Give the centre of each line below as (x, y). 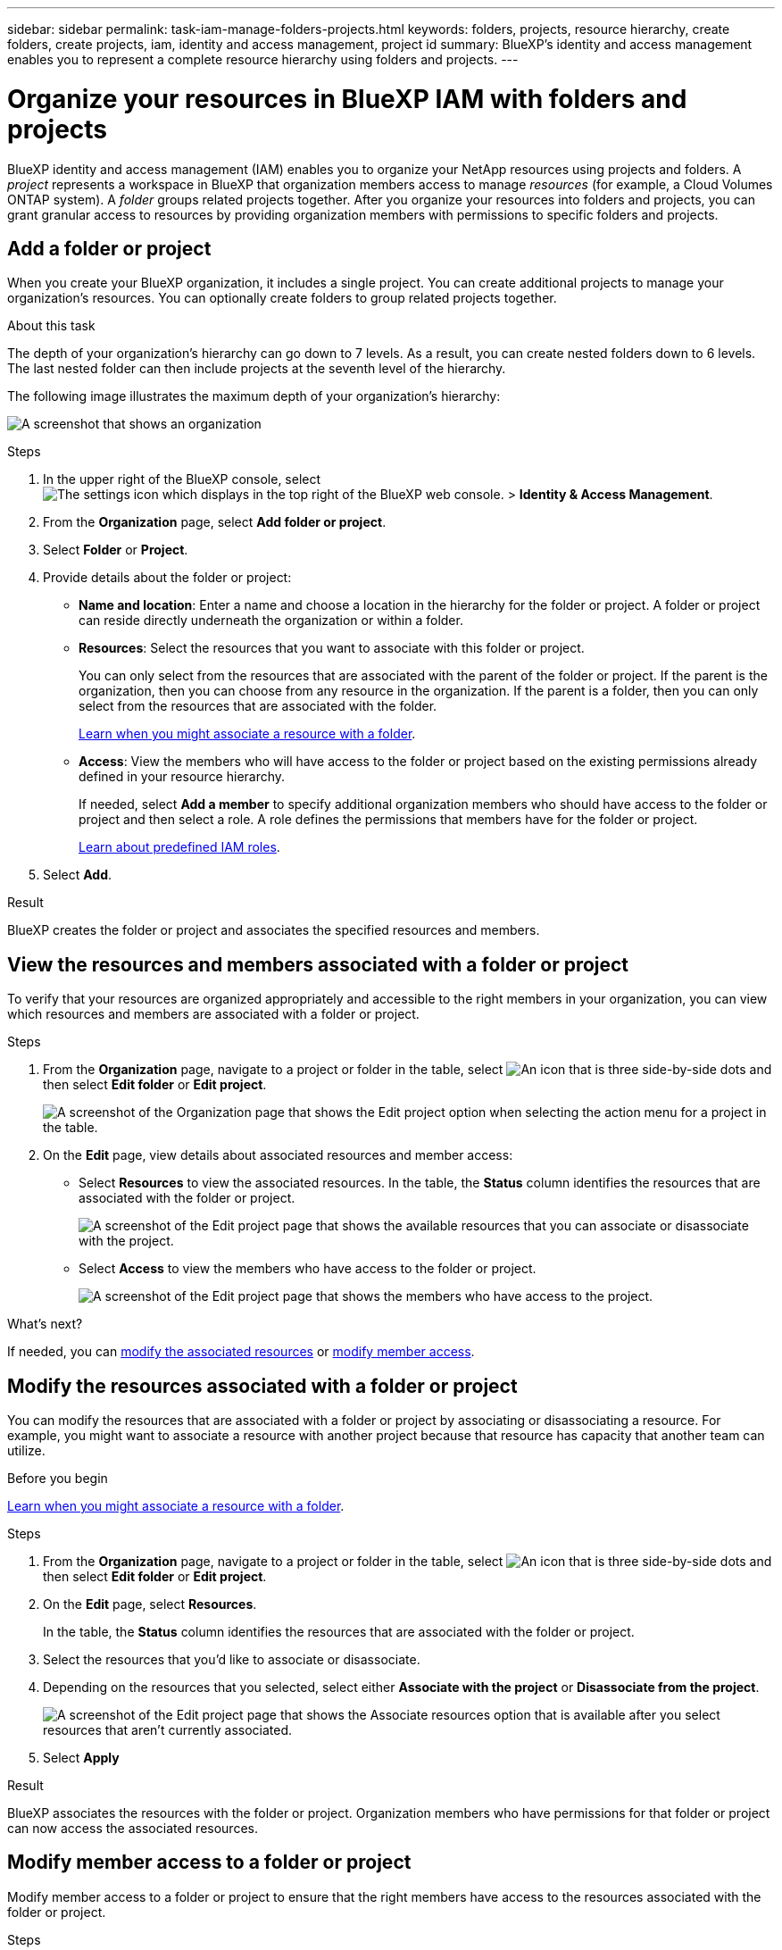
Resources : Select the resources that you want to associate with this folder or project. (332, 648)
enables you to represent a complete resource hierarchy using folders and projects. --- (263, 59)
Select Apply (81, 1758)
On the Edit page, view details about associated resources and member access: (278, 1155)
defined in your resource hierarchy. (182, 777)
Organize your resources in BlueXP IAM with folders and (347, 99)
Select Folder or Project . (116, 550)
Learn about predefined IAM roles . (179, 847)
